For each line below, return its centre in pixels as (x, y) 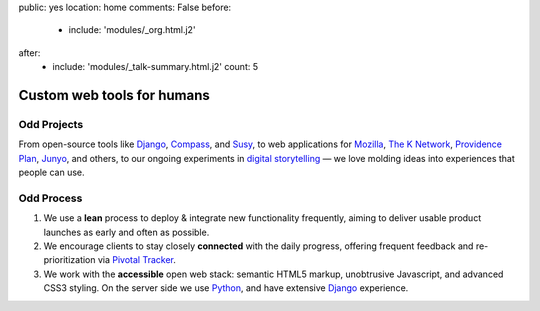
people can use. (51, 172)
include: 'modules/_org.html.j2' (132, 30)
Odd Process (50, 198)
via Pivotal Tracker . (137, 260)
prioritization (69, 260)
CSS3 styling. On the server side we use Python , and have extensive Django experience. (226, 288)
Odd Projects (51, 124)
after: (29, 52)
